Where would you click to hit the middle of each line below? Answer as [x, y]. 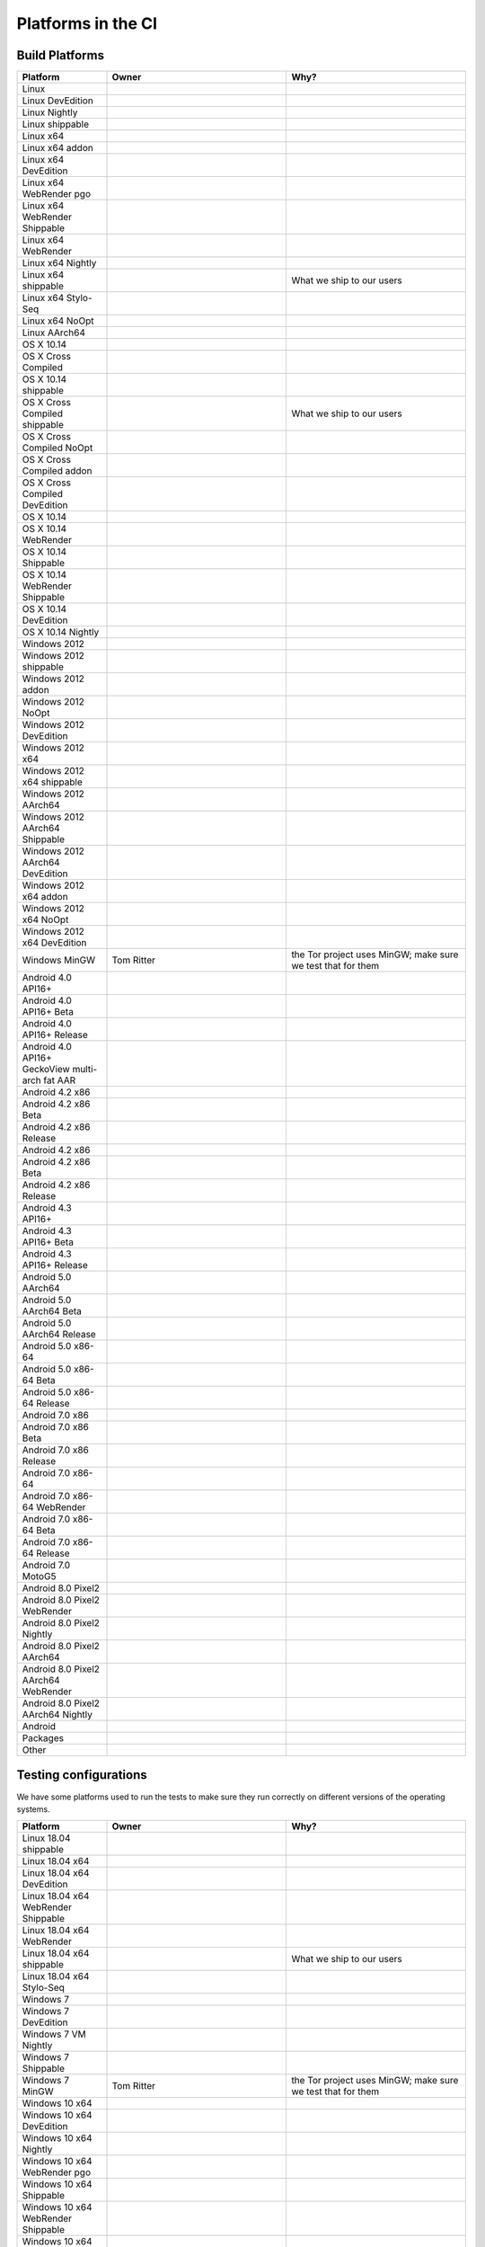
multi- [85, 1070]
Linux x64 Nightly [59, 263]
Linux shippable [56, 124]
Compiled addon [57, 471]
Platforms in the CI [87, 23]
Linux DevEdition [57, 101]
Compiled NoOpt [57, 448]
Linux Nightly [50, 112]
